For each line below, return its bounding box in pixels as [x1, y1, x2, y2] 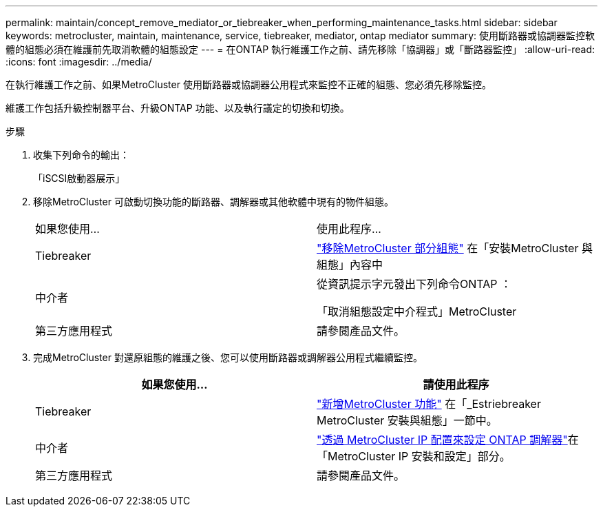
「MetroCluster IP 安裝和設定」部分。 [317, 449, 511, 463]
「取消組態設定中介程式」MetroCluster [317, 305, 517, 318]
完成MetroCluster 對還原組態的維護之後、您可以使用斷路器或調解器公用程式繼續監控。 [33, 351, 423, 363]
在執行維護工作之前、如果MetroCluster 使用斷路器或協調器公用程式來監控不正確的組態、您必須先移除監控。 [6, 79, 491, 90]
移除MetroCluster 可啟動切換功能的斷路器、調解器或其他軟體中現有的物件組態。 [33, 196, 394, 207]
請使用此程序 [423, 378, 489, 391]
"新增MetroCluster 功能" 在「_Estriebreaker [317, 397, 541, 411]
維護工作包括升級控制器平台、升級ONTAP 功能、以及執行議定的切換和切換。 [6, 102, 350, 114]
